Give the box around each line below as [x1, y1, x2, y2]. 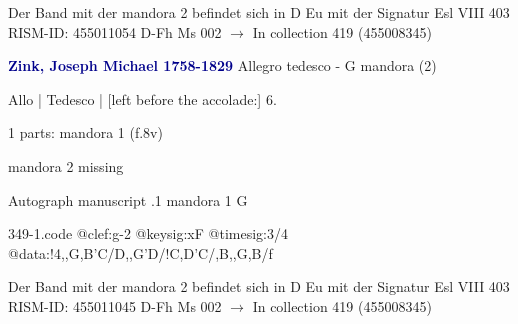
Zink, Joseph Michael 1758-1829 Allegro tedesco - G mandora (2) [8, 55, 437, 76]
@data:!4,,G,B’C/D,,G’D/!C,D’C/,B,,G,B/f [8, 242, 273, 263]
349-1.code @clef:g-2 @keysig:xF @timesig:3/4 [8, 223, 288, 244]
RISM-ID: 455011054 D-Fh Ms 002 [8, 21, 222, 42]
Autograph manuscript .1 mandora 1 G [8, 189, 248, 210]
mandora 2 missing [8, 155, 124, 176]
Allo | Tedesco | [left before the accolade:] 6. [8, 88, 277, 109]
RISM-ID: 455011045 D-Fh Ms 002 [8, 295, 222, 316]
